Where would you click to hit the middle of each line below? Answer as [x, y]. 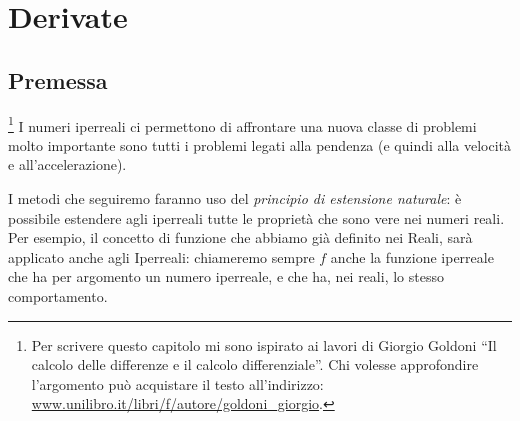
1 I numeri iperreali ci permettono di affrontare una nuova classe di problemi [242, 124]
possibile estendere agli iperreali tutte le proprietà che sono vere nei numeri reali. [256, 217]
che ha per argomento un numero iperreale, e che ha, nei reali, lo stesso [226, 276]
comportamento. [58, 295]
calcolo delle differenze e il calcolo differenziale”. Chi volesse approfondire [255, 364]
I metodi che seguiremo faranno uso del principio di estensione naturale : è [235, 198]
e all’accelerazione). [67, 164]
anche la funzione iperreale [412, 256]
